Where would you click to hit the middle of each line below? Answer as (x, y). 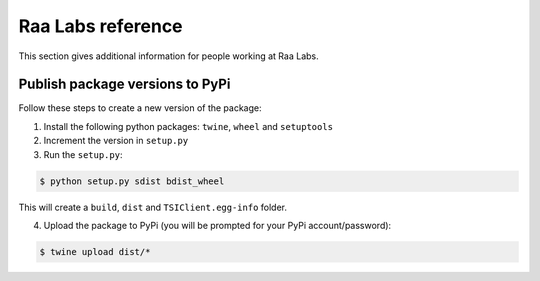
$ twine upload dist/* (95, 251)
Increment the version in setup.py (116, 141)
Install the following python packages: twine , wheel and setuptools (188, 126)
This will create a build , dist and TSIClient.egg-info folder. (152, 207)
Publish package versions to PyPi (124, 84)
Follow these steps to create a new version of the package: (140, 108)
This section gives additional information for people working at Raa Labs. (168, 56)
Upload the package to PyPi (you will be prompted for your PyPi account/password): (217, 225)
